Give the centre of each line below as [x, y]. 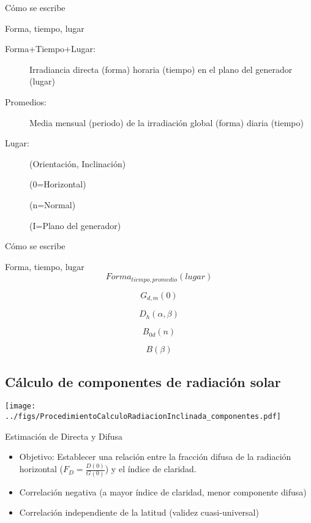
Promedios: [26, 101]
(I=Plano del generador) [75, 225]
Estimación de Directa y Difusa [64, 436]
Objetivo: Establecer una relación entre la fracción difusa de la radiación [155, 457]
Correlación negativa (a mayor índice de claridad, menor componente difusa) [163, 491]
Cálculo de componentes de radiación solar [143, 381]
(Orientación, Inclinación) [78, 163]
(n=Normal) [53, 204]
